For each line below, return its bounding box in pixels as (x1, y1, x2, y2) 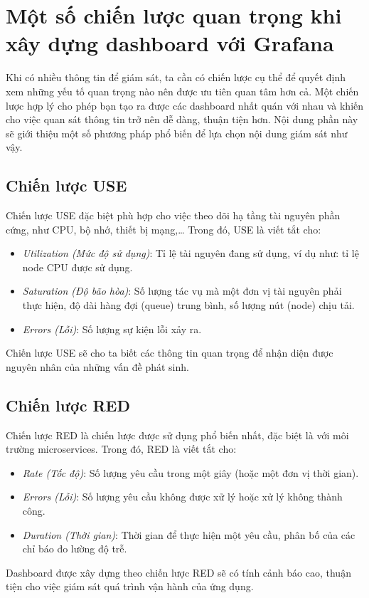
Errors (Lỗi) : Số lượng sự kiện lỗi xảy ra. (22, 321, 202, 336)
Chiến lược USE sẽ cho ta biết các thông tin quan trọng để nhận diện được (6, 345, 333, 360)
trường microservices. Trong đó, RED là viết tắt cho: (6, 441, 237, 456)
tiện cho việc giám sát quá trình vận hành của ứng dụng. (6, 579, 254, 594)
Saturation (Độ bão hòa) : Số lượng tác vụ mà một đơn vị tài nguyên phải (22, 283, 342, 298)
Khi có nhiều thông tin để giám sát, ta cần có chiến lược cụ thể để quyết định (6, 70, 346, 85)
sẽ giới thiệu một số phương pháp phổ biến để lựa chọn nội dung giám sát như (6, 125, 348, 140)
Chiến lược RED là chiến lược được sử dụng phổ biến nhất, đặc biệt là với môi (6, 427, 349, 442)
